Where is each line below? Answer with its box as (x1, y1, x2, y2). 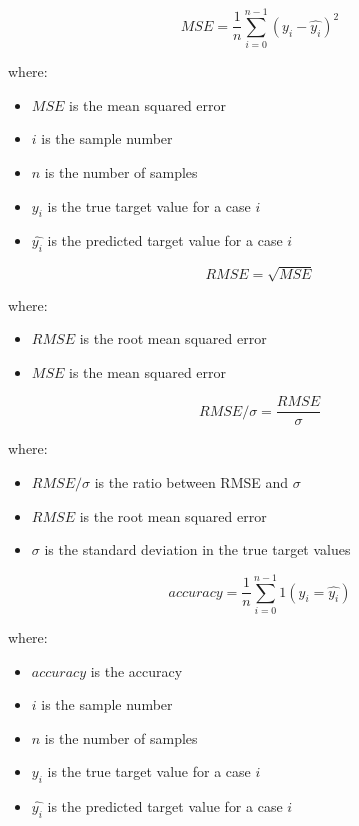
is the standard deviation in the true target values (44, 539, 351, 560)
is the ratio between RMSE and (94, 472, 289, 493)
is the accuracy (90, 660, 183, 681)
